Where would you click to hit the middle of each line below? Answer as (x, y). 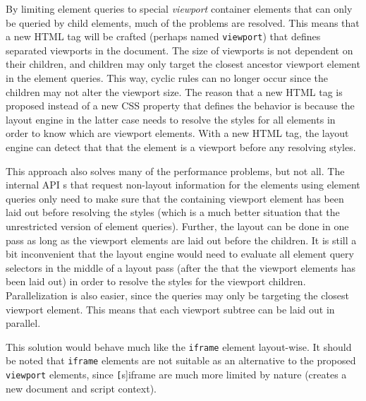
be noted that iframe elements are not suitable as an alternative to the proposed (181, 360)
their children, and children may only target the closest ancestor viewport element (183, 64)
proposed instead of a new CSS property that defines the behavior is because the (180, 106)
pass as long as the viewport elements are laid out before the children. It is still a (181, 240)
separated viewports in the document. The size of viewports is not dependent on (179, 50)
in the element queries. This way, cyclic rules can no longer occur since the (167, 78)
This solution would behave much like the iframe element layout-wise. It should (179, 346)
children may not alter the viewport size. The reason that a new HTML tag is (174, 91)
